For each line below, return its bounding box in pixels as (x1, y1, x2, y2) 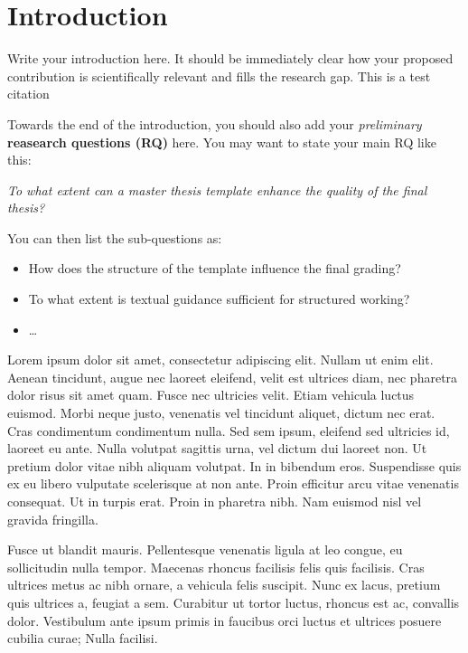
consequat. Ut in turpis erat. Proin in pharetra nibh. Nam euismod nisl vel (7, 492, 422, 510)
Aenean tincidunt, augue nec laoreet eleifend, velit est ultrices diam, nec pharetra (7, 367, 458, 386)
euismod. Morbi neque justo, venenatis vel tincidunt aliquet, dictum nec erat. (7, 403, 435, 422)
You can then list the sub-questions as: (7, 228, 222, 247)
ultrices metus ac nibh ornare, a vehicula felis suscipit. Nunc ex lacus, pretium (7, 575, 441, 594)
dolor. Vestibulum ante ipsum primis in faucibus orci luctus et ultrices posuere (7, 610, 442, 629)
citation (7, 84, 50, 103)
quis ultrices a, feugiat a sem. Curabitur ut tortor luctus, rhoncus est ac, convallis (7, 592, 460, 611)
